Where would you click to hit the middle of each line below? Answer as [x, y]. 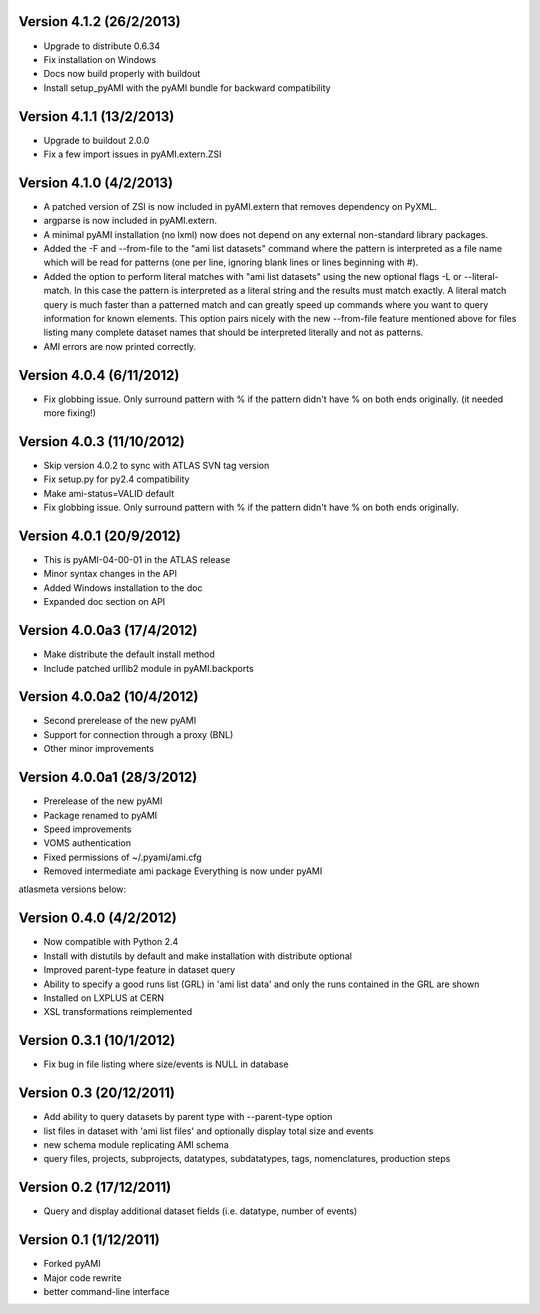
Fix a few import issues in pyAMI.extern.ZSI [132, 154]
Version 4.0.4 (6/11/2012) [99, 375]
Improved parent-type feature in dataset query [139, 970]
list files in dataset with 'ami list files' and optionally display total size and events [208, 1131]
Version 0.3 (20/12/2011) [96, 1093]
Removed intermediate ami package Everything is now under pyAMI [183, 871]
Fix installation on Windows [100, 59]
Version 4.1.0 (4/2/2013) [96, 182]
